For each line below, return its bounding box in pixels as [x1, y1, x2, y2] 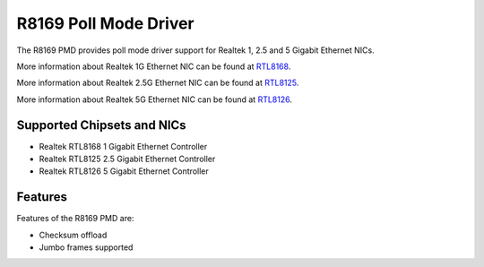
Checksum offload [39, 229, 108, 240]
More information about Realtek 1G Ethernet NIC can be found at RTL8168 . [16, 61, 291, 72]
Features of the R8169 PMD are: [16, 213, 134, 224]
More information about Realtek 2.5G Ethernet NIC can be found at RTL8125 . [16, 77, 299, 89]
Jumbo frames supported [39, 242, 134, 253]
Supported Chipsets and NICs [16, 117, 187, 133]
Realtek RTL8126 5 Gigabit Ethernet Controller [39, 166, 210, 177]
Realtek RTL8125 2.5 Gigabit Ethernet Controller [39, 153, 216, 165]
